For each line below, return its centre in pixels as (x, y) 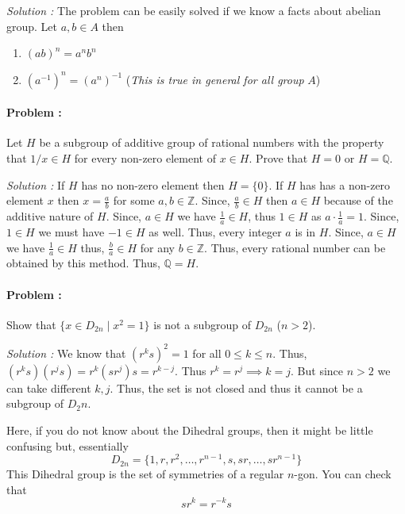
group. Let (32, 26)
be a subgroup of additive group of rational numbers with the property (212, 142)
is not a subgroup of (202, 324)
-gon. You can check (343, 474)
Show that (31, 324)
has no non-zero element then (153, 184)
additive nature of (50, 216)
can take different (49, 387)
